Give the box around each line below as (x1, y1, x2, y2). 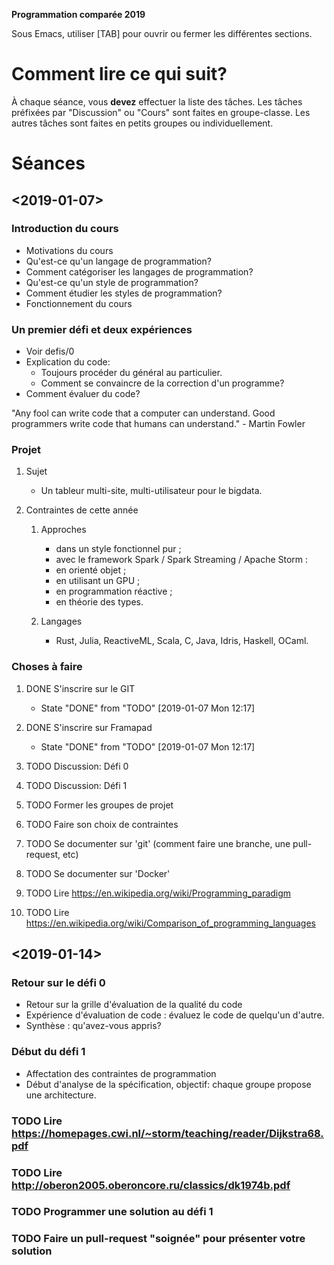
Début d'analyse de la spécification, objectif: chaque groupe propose (25, 1078, 312, 1090)
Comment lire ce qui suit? (11, 63, 228, 86)
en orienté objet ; (55, 564, 127, 576)
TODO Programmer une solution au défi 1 (11, 1205, 214, 1219)
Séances (11, 152, 86, 175)
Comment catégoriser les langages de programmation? (25, 265, 254, 278)
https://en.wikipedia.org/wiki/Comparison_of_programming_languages (25, 917, 316, 929)
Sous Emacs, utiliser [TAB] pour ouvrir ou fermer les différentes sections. (11, 28, 313, 39)
